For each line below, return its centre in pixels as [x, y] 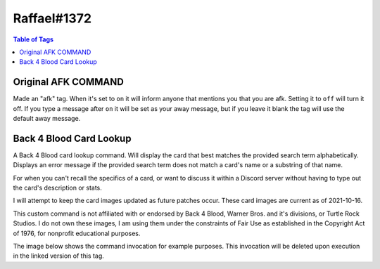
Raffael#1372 [52, 18]
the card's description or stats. [57, 188]
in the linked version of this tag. [59, 256]
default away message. [47, 119]
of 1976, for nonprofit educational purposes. [77, 233]
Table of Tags [33, 39]
